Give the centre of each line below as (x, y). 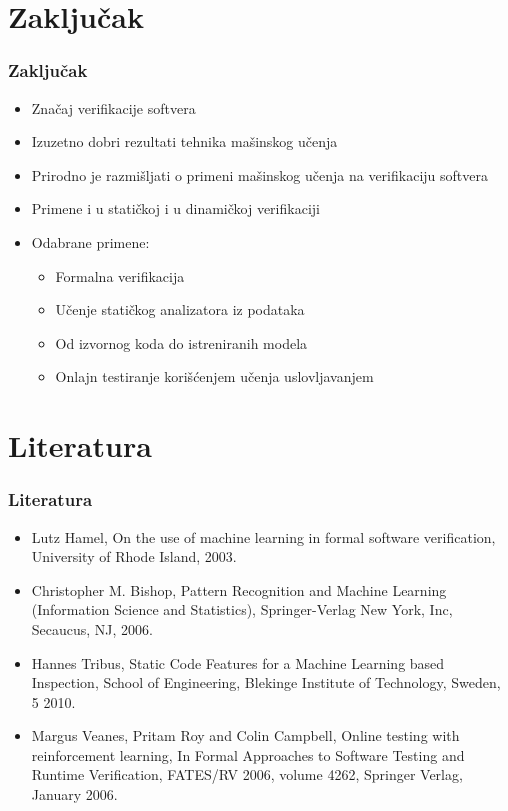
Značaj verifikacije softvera (113, 107)
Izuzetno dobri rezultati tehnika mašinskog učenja (184, 141)
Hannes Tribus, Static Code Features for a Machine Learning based (238, 662)
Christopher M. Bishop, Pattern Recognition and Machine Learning (239, 589)
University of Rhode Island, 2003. (134, 556)
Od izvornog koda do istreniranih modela (181, 342)
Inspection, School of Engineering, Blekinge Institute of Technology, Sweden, (266, 682)
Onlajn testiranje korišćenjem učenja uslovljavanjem (214, 376)
